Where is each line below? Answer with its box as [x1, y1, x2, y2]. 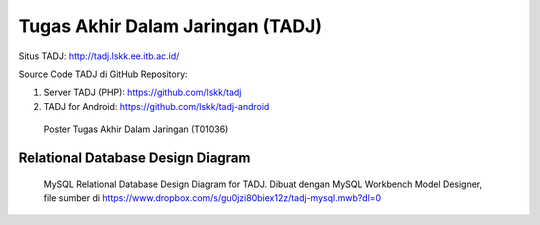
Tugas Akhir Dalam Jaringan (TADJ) [18, 15, 322, 37]
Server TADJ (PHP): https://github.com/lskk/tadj [43, 86, 242, 99]
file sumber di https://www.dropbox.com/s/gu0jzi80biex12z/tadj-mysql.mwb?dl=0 [43, 191, 382, 204]
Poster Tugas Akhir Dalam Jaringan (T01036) [43, 123, 229, 135]
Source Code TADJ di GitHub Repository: [18, 68, 189, 80]
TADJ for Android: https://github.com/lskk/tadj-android [43, 100, 270, 112]
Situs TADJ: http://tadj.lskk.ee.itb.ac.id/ [18, 50, 180, 62]
